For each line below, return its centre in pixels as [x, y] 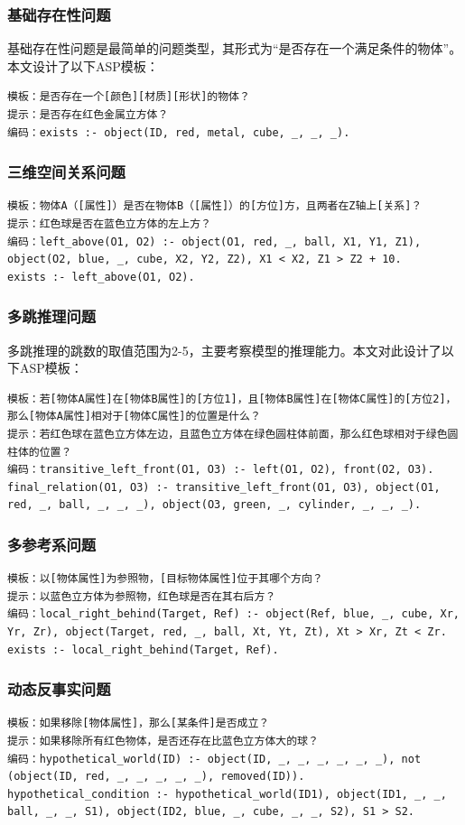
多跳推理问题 [52, 316]
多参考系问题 [52, 544]
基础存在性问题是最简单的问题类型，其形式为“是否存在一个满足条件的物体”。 [235, 48]
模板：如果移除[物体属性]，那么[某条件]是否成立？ [139, 723]
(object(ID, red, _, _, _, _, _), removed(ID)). [156, 777]
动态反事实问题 [59, 689]
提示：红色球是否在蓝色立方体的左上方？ [109, 224]
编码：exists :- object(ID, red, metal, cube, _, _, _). [179, 132]
